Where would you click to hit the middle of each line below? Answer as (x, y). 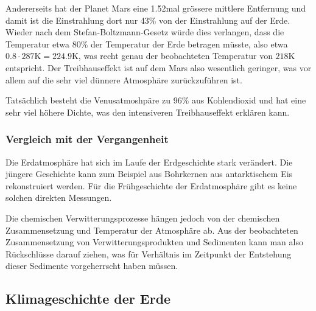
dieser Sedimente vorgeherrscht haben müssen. (92, 266)
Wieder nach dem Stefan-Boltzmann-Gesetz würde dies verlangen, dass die (145, 32)
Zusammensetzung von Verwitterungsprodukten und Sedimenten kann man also (154, 242)
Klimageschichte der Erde (88, 299)
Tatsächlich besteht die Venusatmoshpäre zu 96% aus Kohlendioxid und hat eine (156, 100)
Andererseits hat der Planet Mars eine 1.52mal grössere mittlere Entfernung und (156, 8)
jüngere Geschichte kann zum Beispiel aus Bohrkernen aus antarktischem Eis (149, 174)
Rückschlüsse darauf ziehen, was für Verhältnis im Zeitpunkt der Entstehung (149, 253)
